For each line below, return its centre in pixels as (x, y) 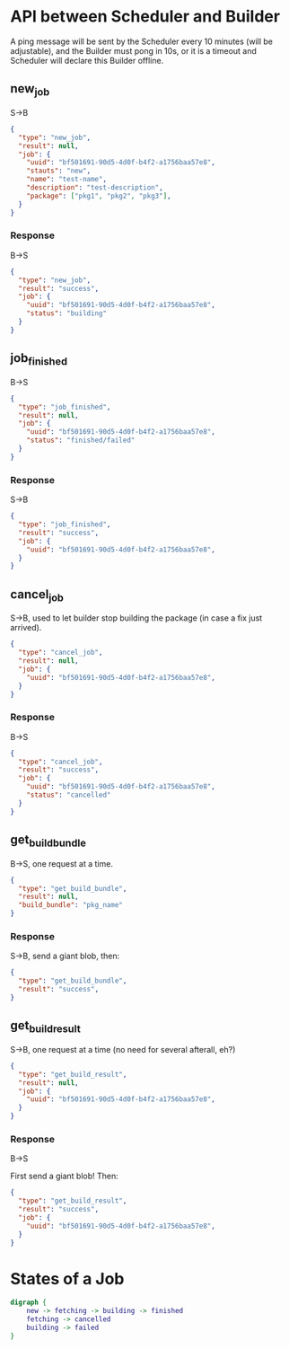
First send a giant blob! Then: (65, 1176)
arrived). (26, 628)
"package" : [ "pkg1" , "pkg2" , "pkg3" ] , (99, 196)
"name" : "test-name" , (66, 180)
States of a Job (67, 1278)
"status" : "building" (66, 313)
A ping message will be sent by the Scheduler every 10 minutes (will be (141, 41)
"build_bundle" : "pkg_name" (71, 905)
